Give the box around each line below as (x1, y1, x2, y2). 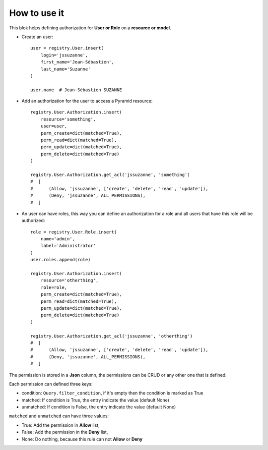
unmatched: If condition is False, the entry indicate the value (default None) (21, 404, 176, 410)
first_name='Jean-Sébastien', (40, 59, 114, 65)
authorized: (21, 218, 45, 224)
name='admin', (40, 236, 75, 242)
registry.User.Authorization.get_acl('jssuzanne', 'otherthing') (30, 333, 193, 339)
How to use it (9, 7, 65, 18)
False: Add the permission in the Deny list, (21, 429, 108, 435)
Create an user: (21, 34, 54, 40)
